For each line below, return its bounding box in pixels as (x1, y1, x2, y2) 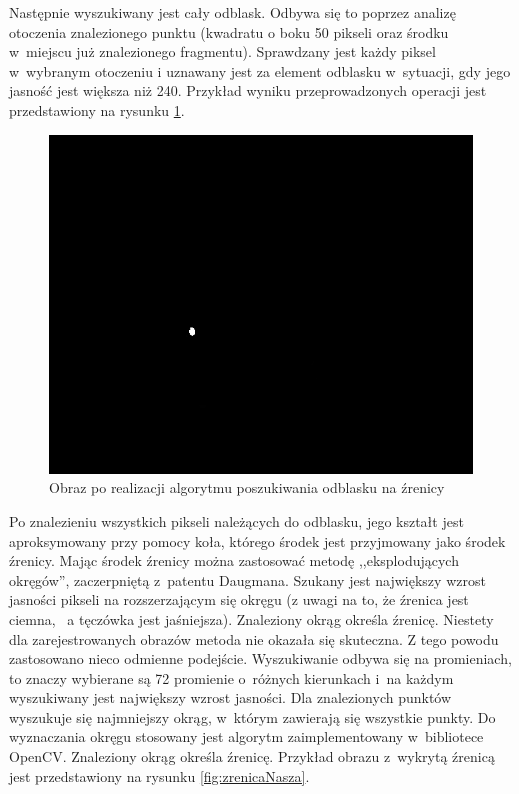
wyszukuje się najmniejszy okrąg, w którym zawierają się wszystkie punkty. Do (9, 706, 496, 727)
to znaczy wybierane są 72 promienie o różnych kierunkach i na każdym (9, 667, 454, 688)
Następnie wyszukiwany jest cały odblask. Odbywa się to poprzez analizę (9, 2, 456, 22)
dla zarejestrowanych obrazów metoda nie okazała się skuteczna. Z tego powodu (9, 628, 499, 649)
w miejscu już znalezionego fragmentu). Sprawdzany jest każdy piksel (9, 41, 436, 62)
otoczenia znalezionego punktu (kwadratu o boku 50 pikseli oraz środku (9, 21, 449, 42)
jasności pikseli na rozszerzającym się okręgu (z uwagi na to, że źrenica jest (9, 589, 469, 610)
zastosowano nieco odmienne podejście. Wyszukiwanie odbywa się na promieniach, (9, 648, 512, 669)
